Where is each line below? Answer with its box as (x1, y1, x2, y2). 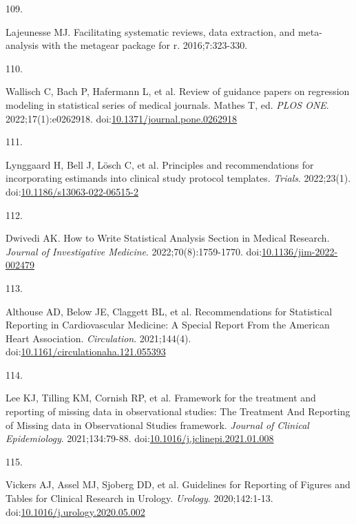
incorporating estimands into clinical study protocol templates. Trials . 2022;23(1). (6, 171, 351, 185)
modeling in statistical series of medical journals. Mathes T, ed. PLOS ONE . (6, 97, 329, 112)
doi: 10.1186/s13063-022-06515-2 (6, 184, 138, 198)
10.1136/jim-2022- (262, 244, 338, 258)
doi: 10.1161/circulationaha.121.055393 (6, 344, 166, 359)
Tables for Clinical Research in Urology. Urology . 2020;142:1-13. (6, 491, 273, 505)
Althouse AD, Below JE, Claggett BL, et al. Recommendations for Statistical (6, 304, 333, 318)
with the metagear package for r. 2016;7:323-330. (41, 38, 248, 52)
